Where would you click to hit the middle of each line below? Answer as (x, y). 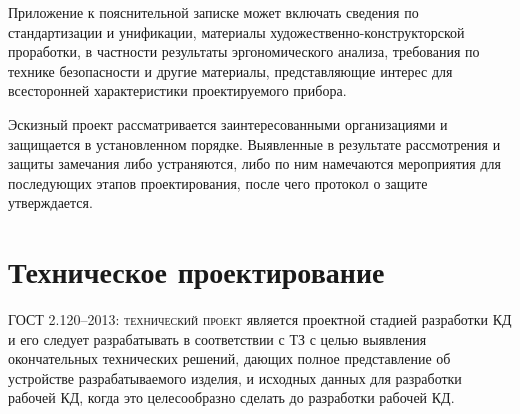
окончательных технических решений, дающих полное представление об (229, 358)
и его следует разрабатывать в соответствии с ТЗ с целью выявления (217, 338)
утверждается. (50, 202)
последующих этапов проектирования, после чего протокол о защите (218, 182)
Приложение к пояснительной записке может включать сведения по (213, 12)
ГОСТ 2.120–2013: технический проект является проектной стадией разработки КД (260, 319)
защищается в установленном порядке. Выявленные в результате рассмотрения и (254, 143)
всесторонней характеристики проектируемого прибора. (177, 90)
